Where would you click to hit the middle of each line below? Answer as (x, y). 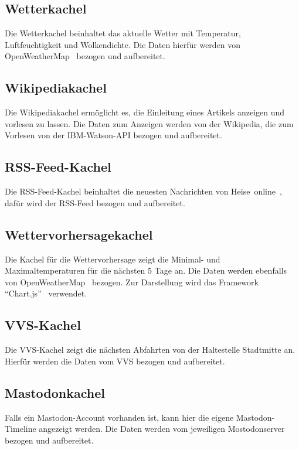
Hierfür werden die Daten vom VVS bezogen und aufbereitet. (115, 361)
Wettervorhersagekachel (79, 234)
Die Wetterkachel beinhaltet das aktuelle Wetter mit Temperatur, (123, 33)
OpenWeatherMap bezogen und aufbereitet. (85, 56)
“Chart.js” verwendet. (46, 293)
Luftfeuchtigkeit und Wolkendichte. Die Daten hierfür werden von (123, 44)
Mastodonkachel (55, 392)
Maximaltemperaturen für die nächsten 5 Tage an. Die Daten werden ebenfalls (146, 270)
